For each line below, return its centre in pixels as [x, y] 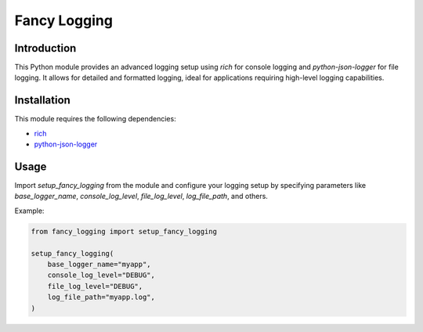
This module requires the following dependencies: [95, 119]
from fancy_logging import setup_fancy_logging [124, 231]
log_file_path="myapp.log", [101, 297]
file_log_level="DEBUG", [95, 286]
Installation [42, 101]
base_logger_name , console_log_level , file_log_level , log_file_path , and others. [141, 197]
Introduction [45, 48]
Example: [29, 211]
